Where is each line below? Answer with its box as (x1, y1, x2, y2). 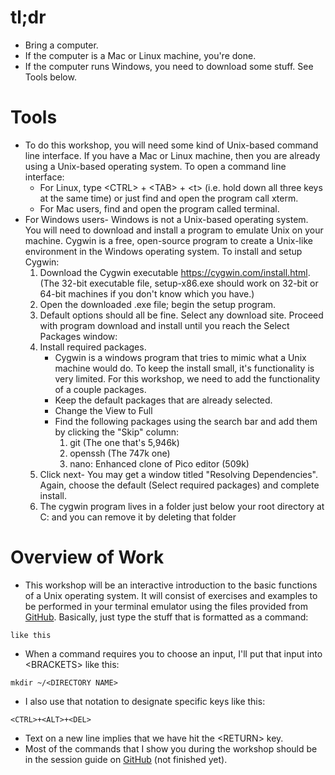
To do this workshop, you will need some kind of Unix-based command (24, 139, 319, 151)
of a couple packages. (54, 383, 147, 395)
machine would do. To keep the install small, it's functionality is (54, 362, 315, 374)
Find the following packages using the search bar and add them (54, 415, 318, 427)
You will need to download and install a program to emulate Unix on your (24, 224, 324, 236)
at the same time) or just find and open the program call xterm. (39, 192, 299, 204)
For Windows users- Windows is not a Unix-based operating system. (24, 213, 309, 225)
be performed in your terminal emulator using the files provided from (24, 600, 308, 612)
